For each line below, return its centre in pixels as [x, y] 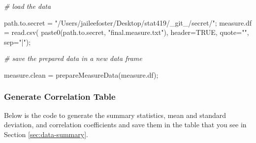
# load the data [28, 6]
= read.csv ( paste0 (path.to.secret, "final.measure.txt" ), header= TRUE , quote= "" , [127, 32]
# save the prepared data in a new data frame [73, 58]
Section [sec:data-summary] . [46, 134]
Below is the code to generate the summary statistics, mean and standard [115, 115]
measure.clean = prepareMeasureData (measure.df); [81, 74]
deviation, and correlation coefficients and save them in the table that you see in [125, 125]
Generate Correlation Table [60, 97]
